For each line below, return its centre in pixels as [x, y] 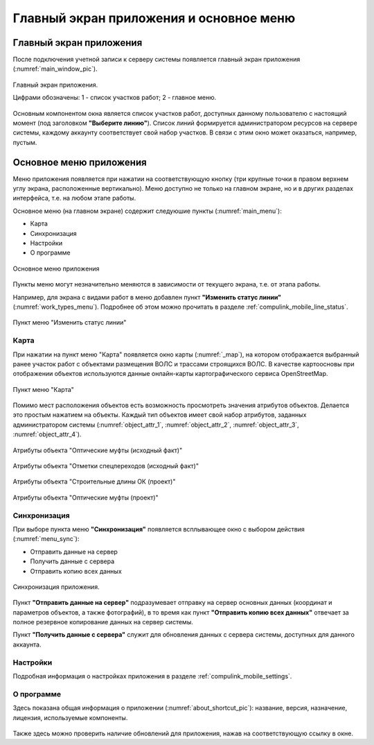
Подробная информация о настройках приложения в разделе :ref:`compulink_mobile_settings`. [152, 676]
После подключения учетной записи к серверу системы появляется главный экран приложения [157, 60]
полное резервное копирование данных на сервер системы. [103, 622]
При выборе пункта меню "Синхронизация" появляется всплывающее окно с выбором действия [159, 529]
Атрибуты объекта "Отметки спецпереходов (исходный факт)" [106, 466]
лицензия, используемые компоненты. [70, 717]
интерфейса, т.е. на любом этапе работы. [74, 198]
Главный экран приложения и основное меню [154, 18]
